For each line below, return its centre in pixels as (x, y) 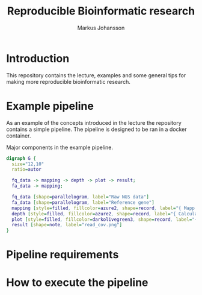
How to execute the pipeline (77, 282)
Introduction (38, 58)
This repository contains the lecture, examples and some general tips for (96, 75)
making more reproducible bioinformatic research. (69, 81)
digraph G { (21, 158)
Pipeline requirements (63, 255)
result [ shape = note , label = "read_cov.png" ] (67, 225)
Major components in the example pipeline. (60, 147)
